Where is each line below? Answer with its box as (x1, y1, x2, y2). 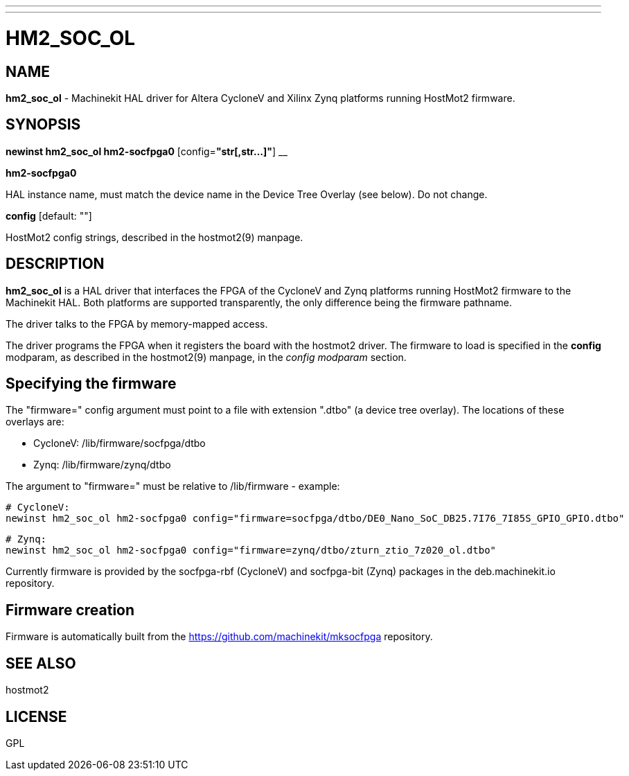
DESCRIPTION (6, 255, 105, 273)
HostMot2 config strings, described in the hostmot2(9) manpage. (6, 231, 303, 243)
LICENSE (6, 707, 67, 725)
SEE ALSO (6, 654, 76, 672)
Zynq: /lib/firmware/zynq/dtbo (33, 459, 171, 471)
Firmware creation (6, 601, 135, 619)
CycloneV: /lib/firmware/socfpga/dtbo (33, 437, 206, 450)
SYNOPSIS (6, 116, 81, 134)
